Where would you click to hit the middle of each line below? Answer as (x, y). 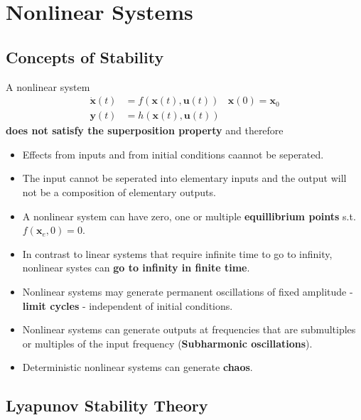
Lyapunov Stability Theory (107, 405)
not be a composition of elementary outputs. (119, 192)
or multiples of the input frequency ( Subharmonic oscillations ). (167, 343)
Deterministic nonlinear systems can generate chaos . (138, 367)
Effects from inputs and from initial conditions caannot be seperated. (173, 154)
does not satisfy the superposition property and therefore (145, 130)
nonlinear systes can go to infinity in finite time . (136, 268)
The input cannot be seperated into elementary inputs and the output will (184, 178)
